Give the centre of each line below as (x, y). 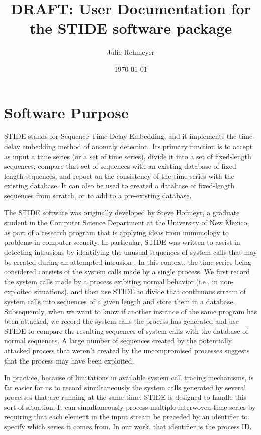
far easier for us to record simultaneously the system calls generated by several (125, 387)
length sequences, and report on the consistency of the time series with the (119, 175)
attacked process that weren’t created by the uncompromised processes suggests (127, 350)
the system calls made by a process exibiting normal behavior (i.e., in (111, 281)
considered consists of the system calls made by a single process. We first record (127, 272)
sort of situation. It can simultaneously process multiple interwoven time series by (130, 407)
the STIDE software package (131, 28)
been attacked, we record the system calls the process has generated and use (121, 321)
